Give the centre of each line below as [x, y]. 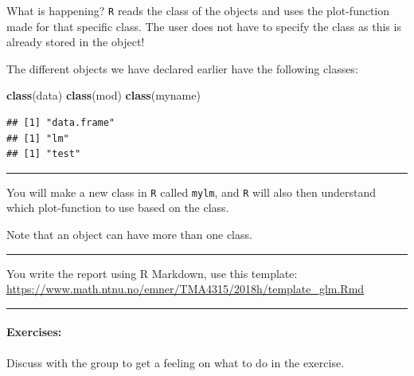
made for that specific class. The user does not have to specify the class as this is [204, 26]
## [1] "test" [44, 154]
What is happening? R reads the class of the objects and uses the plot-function [198, 10]
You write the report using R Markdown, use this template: [152, 273]
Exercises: [34, 332]
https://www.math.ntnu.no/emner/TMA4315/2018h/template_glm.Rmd [186, 289]
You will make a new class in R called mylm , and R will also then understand [191, 192]
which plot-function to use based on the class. [118, 208]
